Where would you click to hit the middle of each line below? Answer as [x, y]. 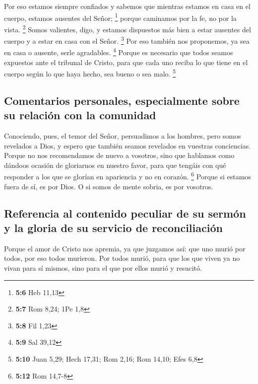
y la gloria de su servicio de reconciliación [113, 228]
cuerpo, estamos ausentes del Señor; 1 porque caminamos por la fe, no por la [120, 17]
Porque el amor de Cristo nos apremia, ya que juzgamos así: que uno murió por [125, 248]
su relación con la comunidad [80, 115]
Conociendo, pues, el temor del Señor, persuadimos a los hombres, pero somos [123, 136]
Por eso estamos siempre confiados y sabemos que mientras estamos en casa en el [127, 6]
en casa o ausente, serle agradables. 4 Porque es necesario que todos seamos [119, 51]
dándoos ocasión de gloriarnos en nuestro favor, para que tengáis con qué [115, 165]
